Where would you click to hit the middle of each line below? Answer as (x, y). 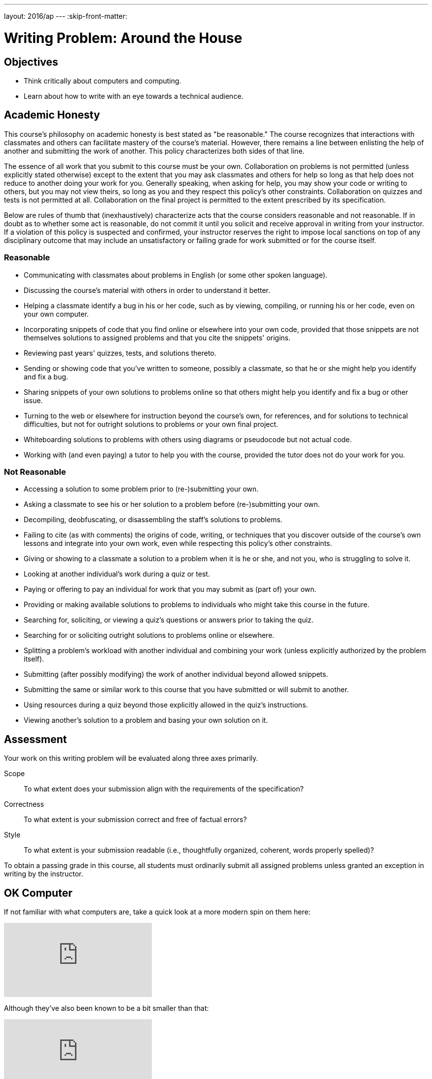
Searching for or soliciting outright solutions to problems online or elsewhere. (149, 635)
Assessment (36, 739)
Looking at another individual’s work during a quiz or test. (117, 574)
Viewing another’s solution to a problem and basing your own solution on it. (146, 720)
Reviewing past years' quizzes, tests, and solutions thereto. (120, 353)
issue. (33, 400)
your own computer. (56, 314)
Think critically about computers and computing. (103, 81)
